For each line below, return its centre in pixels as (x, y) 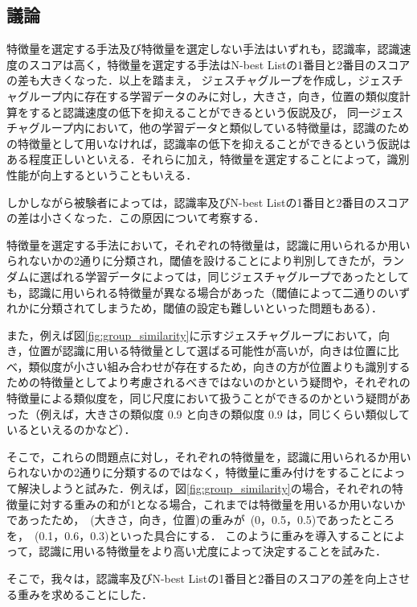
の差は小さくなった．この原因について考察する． (136, 218)
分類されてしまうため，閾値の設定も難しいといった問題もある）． (211, 308)
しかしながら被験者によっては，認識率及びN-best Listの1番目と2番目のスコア (208, 202)
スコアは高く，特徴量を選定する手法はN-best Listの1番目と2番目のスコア (219, 64)
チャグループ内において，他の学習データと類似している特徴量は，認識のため (208, 128)
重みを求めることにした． (85, 594)
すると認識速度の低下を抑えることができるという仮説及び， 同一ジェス (216, 111)
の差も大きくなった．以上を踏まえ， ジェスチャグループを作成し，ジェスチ (205, 80)
